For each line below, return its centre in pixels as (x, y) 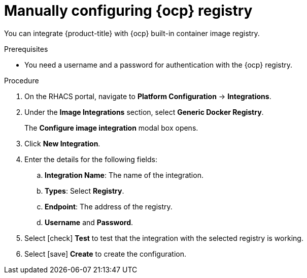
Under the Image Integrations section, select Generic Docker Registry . (144, 112)
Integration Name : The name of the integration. (124, 175)
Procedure (22, 80)
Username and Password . (89, 222)
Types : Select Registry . (84, 191)
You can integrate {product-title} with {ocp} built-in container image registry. (132, 33)
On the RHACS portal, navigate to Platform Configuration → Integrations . (148, 96)
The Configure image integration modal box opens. (111, 128)
